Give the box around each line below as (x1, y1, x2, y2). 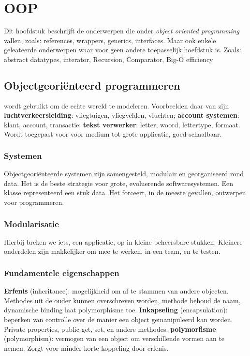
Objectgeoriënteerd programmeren (4, 77, 180, 93)
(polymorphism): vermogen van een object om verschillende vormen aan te (4, 333, 225, 343)
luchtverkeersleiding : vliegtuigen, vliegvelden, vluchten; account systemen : (4, 110, 239, 120)
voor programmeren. (4, 197, 64, 207)
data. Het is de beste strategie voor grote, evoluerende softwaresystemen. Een (4, 178, 234, 188)
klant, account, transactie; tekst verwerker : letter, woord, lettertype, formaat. (4, 119, 240, 129)
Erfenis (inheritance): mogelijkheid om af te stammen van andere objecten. (4, 286, 229, 296)
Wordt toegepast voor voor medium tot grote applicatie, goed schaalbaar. (4, 129, 222, 139)
